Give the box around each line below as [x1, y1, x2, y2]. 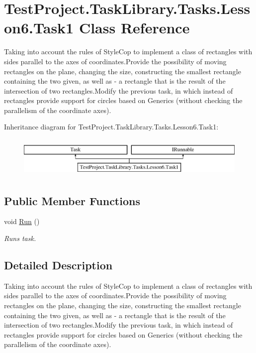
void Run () [4, 216, 40, 227]
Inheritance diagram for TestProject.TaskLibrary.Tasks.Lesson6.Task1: [4, 121, 219, 132]
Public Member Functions [4, 193, 140, 208]
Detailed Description [4, 257, 113, 273]
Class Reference [79, 17, 190, 38]
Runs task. [4, 233, 36, 243]
